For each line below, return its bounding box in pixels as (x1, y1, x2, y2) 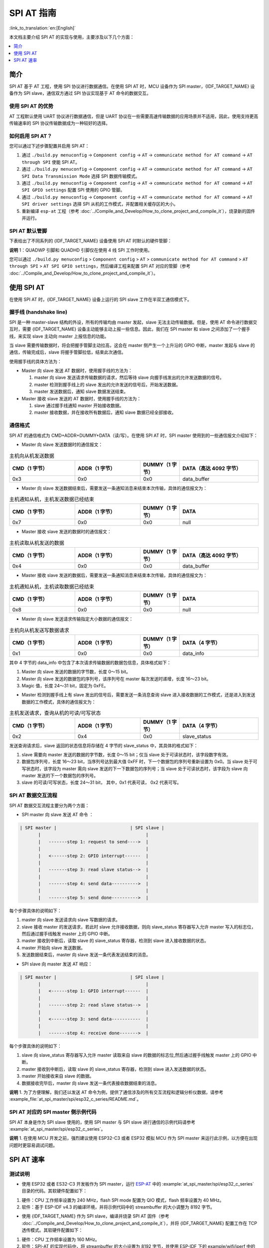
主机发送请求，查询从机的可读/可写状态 (9, 709, 101, 716)
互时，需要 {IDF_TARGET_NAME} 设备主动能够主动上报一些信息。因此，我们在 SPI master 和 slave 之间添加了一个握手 (9, 326, 251, 332)
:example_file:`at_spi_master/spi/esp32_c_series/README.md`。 (9, 1096, 141, 1102)
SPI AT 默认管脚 (9, 227, 47, 234)
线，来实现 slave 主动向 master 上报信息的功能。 (9, 333, 109, 339)
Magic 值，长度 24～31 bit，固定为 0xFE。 (21, 682, 109, 688)
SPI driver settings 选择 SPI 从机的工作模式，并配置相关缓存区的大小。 (21, 201, 178, 207)
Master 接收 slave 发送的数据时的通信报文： (21, 529, 112, 535)
